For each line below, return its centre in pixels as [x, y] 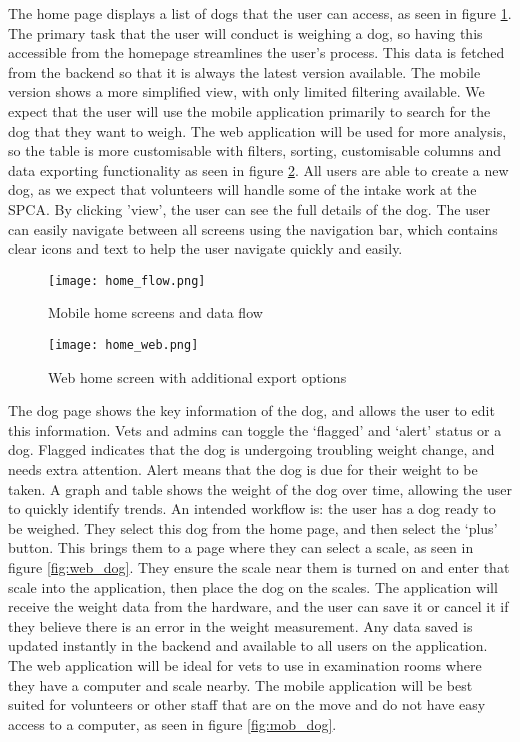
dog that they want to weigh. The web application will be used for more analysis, [257, 130]
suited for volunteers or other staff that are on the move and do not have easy [247, 704]
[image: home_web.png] [123, 344]
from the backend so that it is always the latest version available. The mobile [244, 71]
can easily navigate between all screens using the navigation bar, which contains [253, 228]
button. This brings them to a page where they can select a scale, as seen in [241, 547]
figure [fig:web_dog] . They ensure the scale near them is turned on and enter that [259, 566]
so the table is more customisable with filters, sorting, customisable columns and [255, 150]
